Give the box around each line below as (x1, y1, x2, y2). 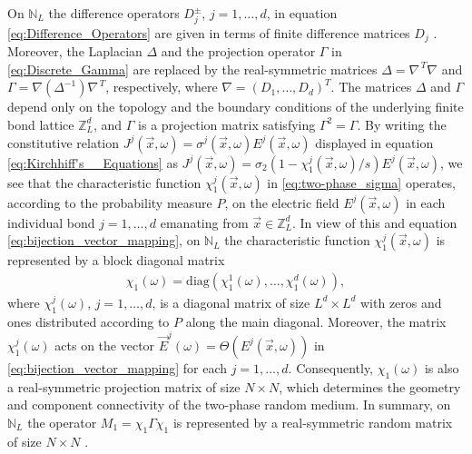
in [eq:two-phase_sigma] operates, (267, 173, 456, 192)
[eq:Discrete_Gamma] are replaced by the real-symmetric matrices (7, 59, 378, 78)
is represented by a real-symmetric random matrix (172, 412, 453, 431)
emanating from (160, 212, 249, 232)
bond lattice (7, 114, 74, 133)
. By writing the (357, 114, 447, 133)
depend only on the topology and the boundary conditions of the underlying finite (7, 97, 464, 116)
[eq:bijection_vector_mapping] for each (7, 358, 227, 377)
